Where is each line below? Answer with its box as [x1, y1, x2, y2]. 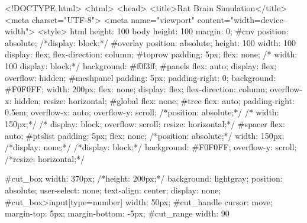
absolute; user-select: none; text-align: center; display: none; [5, 183, 221, 196]
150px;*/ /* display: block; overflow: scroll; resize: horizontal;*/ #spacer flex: [5, 117, 285, 130]
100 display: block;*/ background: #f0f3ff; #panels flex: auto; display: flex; [5, 59, 277, 72]
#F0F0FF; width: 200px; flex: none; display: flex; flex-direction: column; [5, 83, 267, 95]
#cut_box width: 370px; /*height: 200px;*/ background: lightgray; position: [5, 172, 283, 185]
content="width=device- [197, 13, 286, 25]
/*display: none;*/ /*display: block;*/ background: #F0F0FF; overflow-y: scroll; [5, 141, 297, 153]
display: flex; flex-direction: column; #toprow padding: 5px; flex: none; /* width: [5, 48, 298, 60]
